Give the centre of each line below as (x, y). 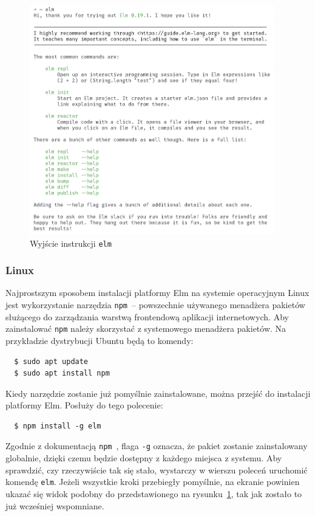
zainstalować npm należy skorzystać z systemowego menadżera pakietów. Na (146, 329)
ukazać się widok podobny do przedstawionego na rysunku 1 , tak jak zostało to (154, 493)
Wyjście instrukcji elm (71, 243)
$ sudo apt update (51, 361)
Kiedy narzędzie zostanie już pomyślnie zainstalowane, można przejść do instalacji (158, 393)
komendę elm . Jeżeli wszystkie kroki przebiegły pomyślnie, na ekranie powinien (153, 482)
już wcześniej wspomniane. (55, 505)
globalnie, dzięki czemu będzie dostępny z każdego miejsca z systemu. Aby (144, 458)
